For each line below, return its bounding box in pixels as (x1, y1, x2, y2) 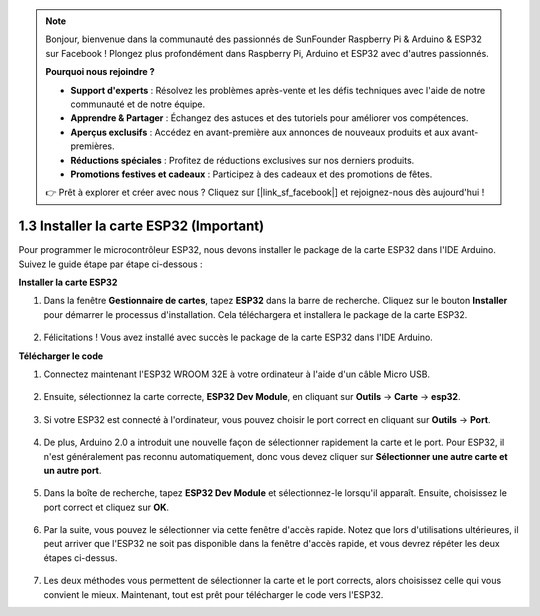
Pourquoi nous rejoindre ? (45, 66, 155, 78)
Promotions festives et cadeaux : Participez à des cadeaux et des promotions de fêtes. (70, 168, 433, 180)
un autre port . (43, 464, 102, 476)
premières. (70, 140, 115, 152)
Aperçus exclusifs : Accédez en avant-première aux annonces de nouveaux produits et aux (70, 126, 450, 138)
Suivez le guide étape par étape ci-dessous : (18, 258, 204, 270)
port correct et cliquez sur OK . (43, 501, 170, 513)
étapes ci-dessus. (43, 551, 118, 564)
